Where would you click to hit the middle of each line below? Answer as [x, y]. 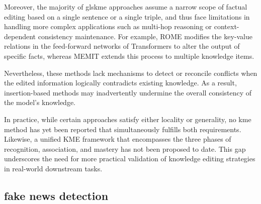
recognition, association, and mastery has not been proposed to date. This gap [125, 148]
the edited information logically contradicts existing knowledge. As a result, [120, 83]
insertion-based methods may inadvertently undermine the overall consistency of [128, 92]
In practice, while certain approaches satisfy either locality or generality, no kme [128, 119]
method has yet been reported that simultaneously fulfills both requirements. [123, 129]
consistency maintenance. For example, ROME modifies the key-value [145, 36]
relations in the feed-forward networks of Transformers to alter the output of [122, 46]
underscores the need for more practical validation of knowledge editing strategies [130, 159]
